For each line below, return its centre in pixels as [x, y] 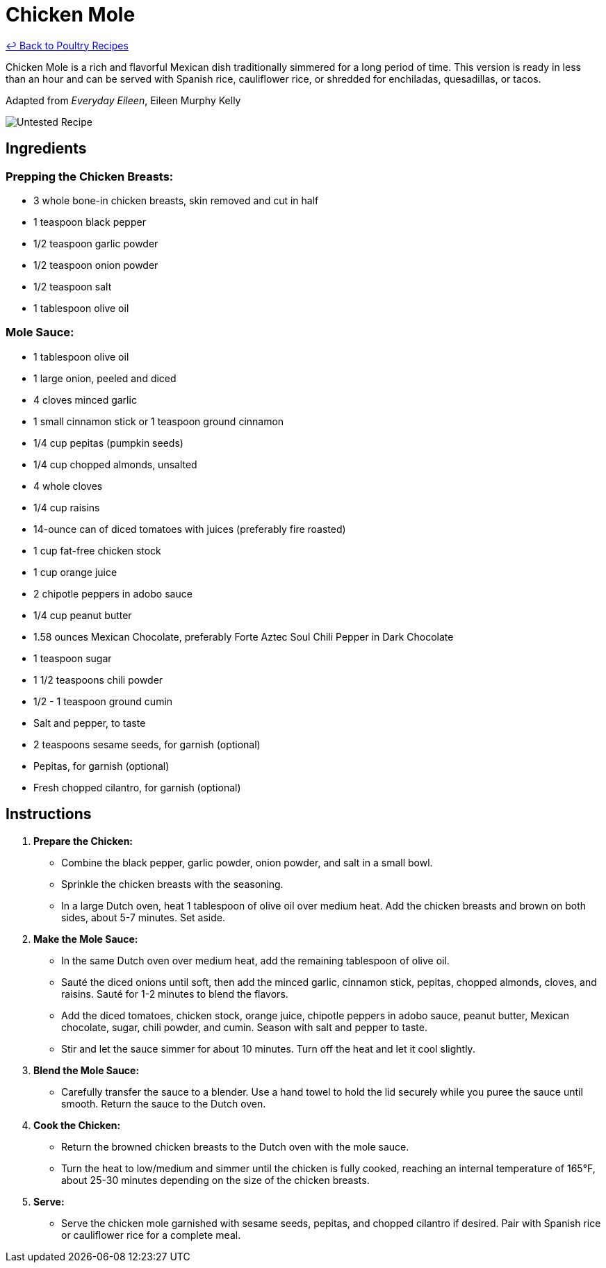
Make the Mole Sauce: [86, 939]
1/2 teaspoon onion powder [96, 265]
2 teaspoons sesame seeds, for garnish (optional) [147, 744]
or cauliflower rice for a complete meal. [151, 1235]
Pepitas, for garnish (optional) [101, 766]
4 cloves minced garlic [85, 400]
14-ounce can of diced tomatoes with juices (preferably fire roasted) [190, 529]
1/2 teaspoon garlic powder [96, 243]
